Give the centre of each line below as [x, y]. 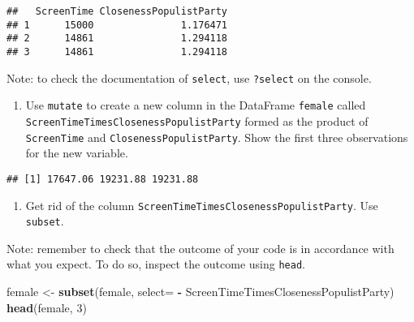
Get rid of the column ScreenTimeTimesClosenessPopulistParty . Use [202, 205]
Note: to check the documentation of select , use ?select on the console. [189, 77]
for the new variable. [77, 153]
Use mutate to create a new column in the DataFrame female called [196, 105]
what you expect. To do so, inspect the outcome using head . [156, 264]
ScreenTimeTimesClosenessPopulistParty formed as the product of [197, 120]
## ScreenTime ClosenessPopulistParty [117, 11]
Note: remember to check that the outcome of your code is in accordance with [201, 248]
